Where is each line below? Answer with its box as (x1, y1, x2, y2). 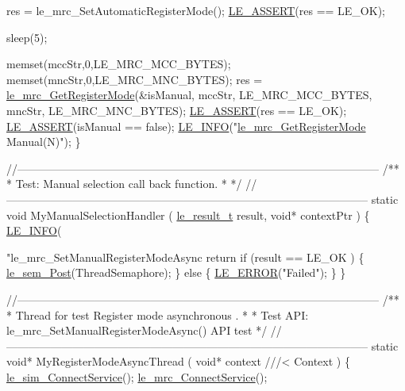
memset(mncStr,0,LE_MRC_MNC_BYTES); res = (6, 71, 263, 87)
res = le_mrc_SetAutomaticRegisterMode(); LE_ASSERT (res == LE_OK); (6, 2, 385, 18)
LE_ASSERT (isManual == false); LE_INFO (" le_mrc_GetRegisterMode (6, 117, 366, 134)
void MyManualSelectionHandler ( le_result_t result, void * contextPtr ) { (6, 206, 370, 223)
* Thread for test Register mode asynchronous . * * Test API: (6, 306, 309, 323)
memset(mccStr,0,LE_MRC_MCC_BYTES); (6, 56, 231, 72)
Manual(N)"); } (6, 133, 81, 150)
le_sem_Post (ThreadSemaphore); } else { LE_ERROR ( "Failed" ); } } (6, 264, 346, 281)
